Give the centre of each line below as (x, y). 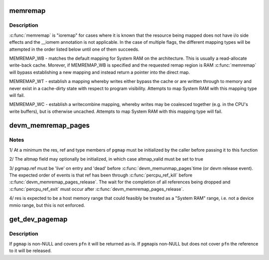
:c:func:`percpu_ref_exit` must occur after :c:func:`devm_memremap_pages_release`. (97, 189)
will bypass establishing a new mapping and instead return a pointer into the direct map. (100, 72)
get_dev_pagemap (38, 219)
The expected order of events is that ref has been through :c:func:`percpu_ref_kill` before (101, 175)
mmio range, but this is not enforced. (47, 205)
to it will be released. (30, 251)
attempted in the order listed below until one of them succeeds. (74, 49)
